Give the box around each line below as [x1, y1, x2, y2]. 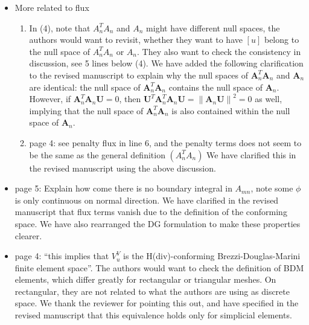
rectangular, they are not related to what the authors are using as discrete [14, 285, 290, 297]
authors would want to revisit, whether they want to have [29, 33, 243, 46]
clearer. [14, 229, 42, 242]
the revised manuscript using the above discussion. [29, 161, 216, 174]
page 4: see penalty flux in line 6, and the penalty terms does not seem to [29, 136, 302, 149]
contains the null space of [168, 80, 263, 93]
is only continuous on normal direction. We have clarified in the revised [14, 193, 279, 206]
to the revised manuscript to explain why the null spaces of [29, 68, 249, 81]
